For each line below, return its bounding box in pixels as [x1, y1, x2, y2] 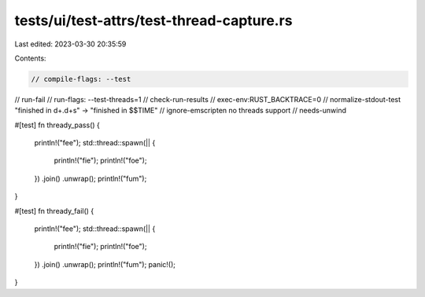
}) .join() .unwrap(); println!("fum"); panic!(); [34, 259, 176, 269]
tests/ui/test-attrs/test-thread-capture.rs [14, 12, 293, 29]
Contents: [14, 53, 46, 63]
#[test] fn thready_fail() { [14, 206, 94, 215]
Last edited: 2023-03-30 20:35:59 [14, 39, 127, 49]
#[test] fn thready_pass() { [14, 120, 100, 130]
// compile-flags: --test [31, 75, 131, 83]
